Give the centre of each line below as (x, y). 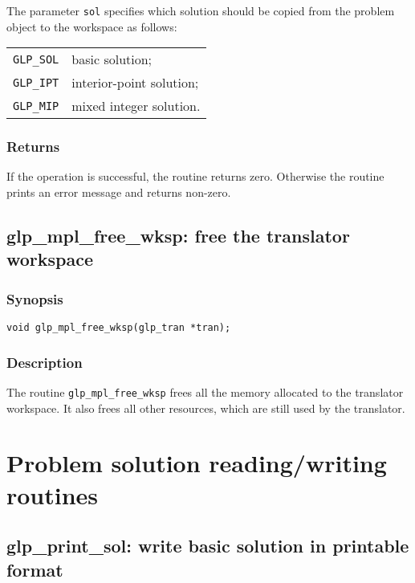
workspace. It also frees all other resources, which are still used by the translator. (206, 408)
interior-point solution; (135, 83)
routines (53, 494)
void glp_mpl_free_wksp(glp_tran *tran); (119, 328)
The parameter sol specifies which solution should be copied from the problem (201, 10)
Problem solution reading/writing (197, 463)
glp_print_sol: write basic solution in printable (208, 546)
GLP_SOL (36, 59)
